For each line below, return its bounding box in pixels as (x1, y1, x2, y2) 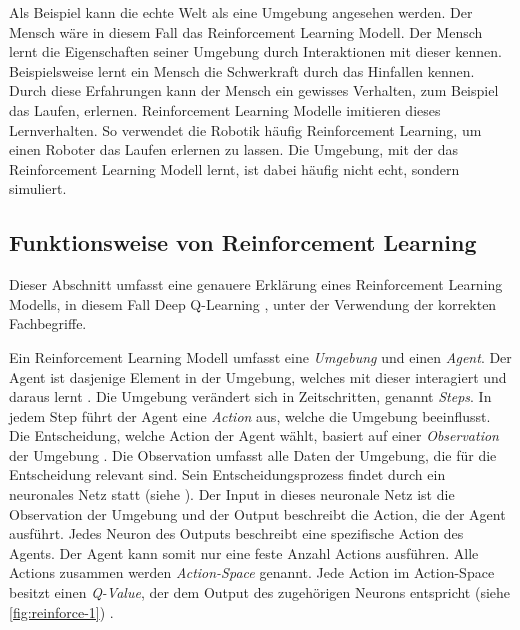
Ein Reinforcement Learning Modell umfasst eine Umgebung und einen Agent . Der (9, 346, 512, 367)
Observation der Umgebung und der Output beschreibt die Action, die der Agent (9, 503, 506, 524)
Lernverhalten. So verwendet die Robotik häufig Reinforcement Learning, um (9, 119, 482, 140)
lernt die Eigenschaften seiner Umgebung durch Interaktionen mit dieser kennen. (9, 41, 502, 62)
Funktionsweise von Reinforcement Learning (9, 227, 477, 258)
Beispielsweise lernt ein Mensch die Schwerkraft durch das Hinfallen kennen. (9, 60, 475, 81)
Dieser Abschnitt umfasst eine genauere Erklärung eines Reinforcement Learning (9, 274, 503, 295)
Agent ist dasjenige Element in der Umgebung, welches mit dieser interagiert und (9, 366, 507, 387)
